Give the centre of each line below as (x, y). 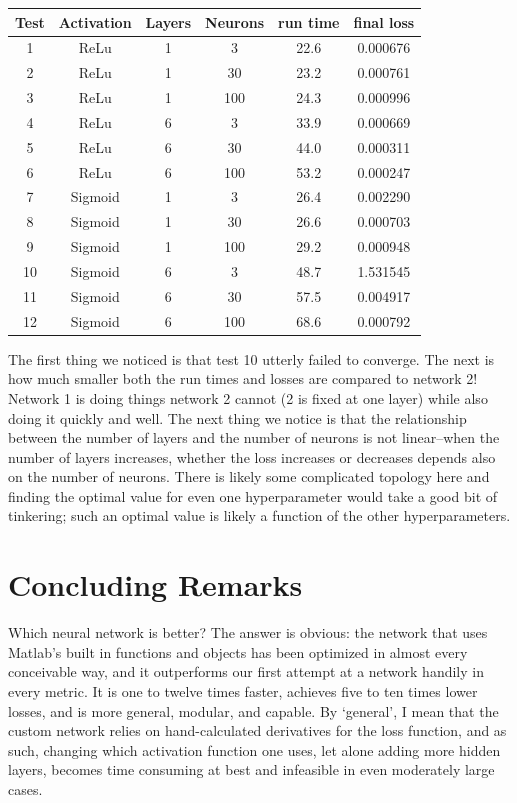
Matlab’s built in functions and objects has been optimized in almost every (238, 651)
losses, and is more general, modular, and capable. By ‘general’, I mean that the (253, 710)
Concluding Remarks (155, 584)
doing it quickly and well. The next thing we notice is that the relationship (237, 417)
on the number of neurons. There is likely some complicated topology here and (249, 476)
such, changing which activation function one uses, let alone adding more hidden (254, 749)
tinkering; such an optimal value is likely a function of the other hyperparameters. (259, 515)
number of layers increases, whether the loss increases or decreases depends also (252, 456)
